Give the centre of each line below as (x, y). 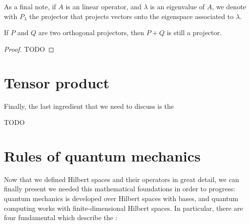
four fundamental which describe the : (61, 217)
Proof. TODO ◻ (29, 49)
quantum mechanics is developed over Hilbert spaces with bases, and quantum (121, 198)
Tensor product (57, 82)
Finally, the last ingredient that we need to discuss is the (89, 106)
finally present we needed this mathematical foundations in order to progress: (120, 189)
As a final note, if (30, 6)
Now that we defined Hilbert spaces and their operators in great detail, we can (122, 179)
